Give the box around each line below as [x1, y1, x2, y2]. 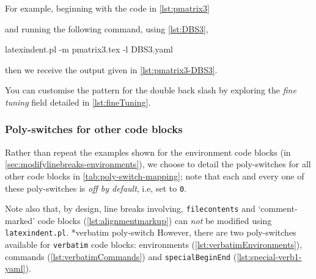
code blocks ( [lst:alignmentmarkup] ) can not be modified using [37, 214, 272, 226]
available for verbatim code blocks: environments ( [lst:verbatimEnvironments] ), [5, 238, 303, 251]
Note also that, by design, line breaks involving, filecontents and [5, 202, 255, 215]
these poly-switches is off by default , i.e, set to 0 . [5, 181, 186, 194]
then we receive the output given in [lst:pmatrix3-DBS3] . [5, 63, 218, 76]
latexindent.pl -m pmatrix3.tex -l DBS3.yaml [5, 43, 174, 56]
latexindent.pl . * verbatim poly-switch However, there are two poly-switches [5, 226, 296, 239]
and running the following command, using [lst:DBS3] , [5, 22, 208, 35]
